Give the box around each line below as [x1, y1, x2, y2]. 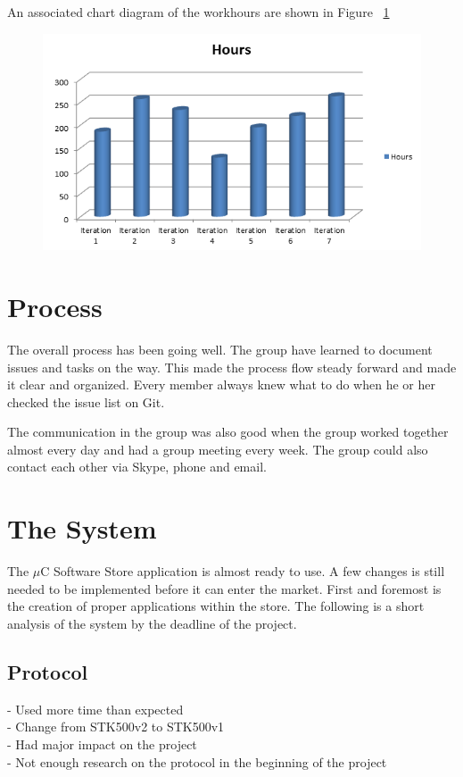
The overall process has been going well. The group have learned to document [7, 339, 433, 358]
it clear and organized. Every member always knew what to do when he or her [7, 375, 435, 394]
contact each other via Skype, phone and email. [7, 457, 267, 476]
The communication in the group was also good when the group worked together [7, 422, 449, 441]
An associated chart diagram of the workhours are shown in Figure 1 [7, 3, 390, 21]
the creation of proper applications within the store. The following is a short [7, 597, 425, 615]
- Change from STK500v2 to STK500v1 [7, 717, 225, 736]
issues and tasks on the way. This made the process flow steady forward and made [7, 357, 457, 376]
